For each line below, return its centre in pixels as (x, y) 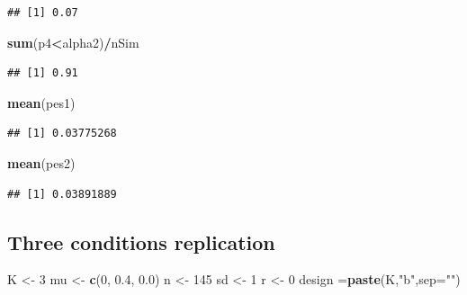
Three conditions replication (141, 241)
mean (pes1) (41, 102)
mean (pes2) (41, 162)
